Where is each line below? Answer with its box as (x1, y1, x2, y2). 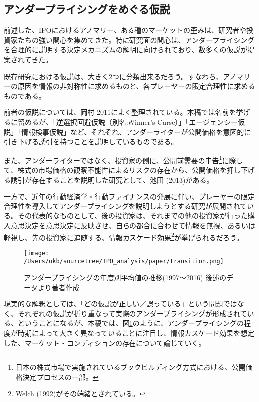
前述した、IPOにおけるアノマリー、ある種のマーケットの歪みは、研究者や (4, 25, 247, 35)
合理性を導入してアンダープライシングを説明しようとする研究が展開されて (4, 201, 247, 211)
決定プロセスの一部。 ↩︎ (22, 371, 99, 382)
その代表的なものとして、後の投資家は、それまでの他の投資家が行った (17, 210, 248, 221)
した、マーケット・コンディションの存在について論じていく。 (4, 337, 206, 348)
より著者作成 (37, 282, 80, 292)
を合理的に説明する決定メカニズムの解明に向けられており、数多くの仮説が (4, 44, 248, 55)
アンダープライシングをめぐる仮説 (4, 1, 170, 17)
